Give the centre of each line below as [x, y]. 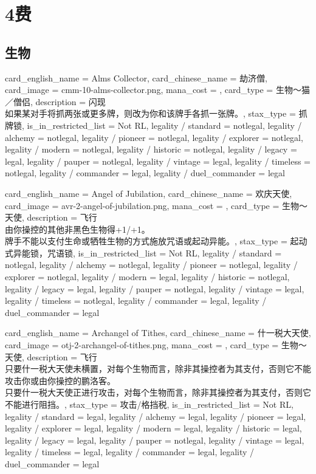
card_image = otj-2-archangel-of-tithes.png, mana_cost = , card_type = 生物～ [156, 345]
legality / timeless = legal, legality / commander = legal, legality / [130, 452]
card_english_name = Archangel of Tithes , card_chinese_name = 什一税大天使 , [158, 333]
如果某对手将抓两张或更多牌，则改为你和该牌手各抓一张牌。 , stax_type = [150, 113]
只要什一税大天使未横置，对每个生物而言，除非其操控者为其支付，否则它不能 [158, 369]
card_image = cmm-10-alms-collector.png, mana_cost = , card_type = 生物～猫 [157, 90]
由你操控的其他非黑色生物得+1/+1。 [77, 229]
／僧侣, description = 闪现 [55, 101]
